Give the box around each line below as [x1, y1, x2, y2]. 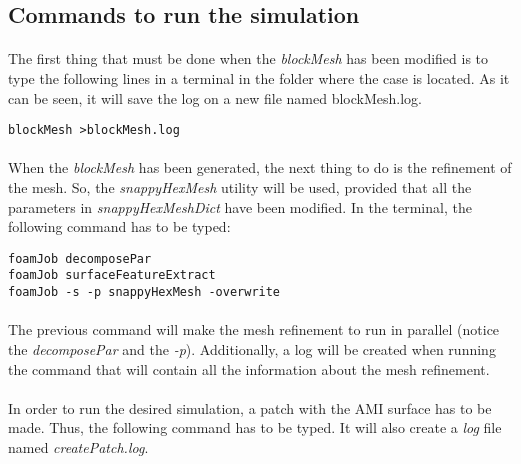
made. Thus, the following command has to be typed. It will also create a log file [8, 417, 502, 438]
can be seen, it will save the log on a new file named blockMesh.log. [8, 87, 422, 108]
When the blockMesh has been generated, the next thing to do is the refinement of [8, 157, 512, 178]
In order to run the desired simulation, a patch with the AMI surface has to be [8, 397, 492, 418]
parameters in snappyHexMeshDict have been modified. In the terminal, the [8, 196, 472, 217]
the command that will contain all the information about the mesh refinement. [8, 358, 490, 379]
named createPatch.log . [8, 436, 149, 457]
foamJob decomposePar [8, 251, 152, 266]
